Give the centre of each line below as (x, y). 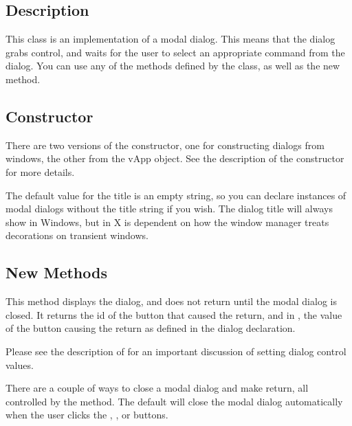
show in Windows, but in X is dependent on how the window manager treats (167, 222)
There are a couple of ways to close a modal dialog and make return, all (157, 388)
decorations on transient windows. (77, 235)
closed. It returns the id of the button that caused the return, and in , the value (174, 314)
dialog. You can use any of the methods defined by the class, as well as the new (173, 66)
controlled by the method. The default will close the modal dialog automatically (174, 401)
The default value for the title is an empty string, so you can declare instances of (176, 195)
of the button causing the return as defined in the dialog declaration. (151, 328)
